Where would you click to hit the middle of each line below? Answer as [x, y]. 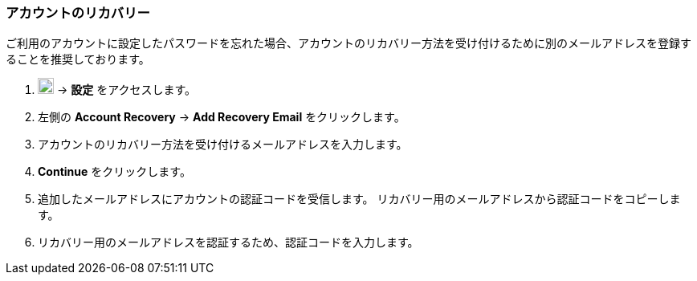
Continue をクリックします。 [114, 172]
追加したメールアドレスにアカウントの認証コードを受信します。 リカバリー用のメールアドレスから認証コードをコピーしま [359, 199]
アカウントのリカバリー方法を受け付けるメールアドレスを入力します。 [223, 145]
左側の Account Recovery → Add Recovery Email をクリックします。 [222, 117]
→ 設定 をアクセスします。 [126, 90]
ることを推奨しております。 [78, 59]
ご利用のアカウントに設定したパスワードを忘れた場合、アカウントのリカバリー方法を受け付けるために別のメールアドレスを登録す [348, 43]
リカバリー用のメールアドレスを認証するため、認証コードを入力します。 [228, 242]
